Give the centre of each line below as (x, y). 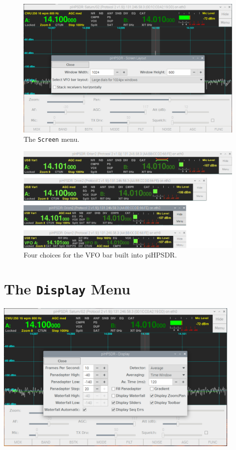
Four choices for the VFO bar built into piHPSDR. (100, 255)
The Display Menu (67, 288)
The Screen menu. (52, 139)
